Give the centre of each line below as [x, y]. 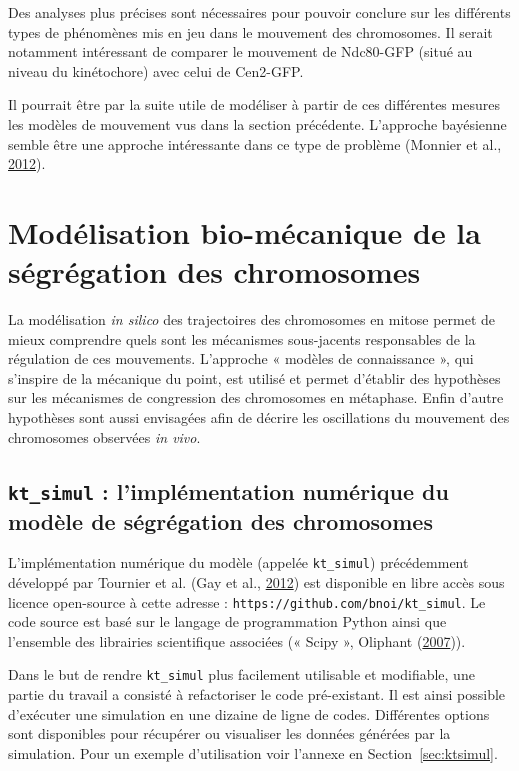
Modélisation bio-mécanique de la [244, 231]
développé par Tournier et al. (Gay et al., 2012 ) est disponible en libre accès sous [256, 582]
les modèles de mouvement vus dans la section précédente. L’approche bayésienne [257, 123]
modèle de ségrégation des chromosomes [220, 520]
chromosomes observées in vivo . [104, 436]
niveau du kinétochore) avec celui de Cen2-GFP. [156, 70]
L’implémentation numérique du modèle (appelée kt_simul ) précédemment [238, 562]
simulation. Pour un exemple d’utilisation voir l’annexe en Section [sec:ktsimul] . [253, 752]
